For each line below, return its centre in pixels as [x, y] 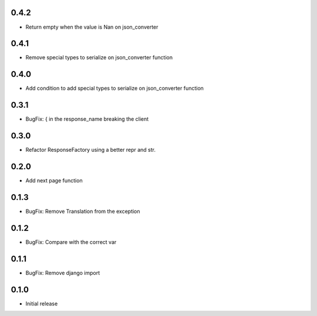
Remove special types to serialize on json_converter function [99, 57]
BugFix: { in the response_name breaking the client [87, 119]
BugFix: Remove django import [63, 273]
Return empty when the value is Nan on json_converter [92, 27]
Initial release [42, 303]
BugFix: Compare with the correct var [71, 242]
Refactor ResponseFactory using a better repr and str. [90, 150]
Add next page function [54, 181]
